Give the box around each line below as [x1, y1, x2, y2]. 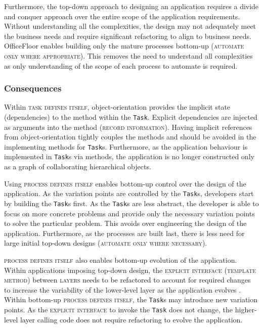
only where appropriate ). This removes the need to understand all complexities [4, 50, 253, 61]
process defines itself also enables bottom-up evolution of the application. [4, 255, 237, 265]
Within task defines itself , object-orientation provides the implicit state [4, 102, 231, 112]
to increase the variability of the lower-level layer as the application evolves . [4, 284, 241, 295]
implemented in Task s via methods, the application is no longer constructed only [4, 151, 254, 162]
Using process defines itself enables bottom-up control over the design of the [4, 178, 246, 189]
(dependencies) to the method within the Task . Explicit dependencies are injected [4, 111, 257, 122]
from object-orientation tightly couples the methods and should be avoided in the [4, 131, 256, 142]
